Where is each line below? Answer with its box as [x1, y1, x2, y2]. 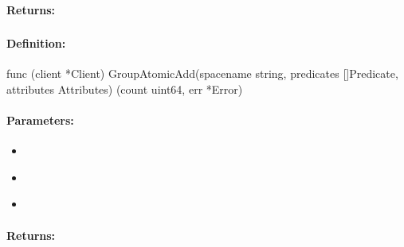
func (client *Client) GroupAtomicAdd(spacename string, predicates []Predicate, [6, 65, 398, 82]
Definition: [6, 35, 66, 52]
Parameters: [6, 112, 74, 129]
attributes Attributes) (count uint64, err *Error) [6, 80, 243, 97]
